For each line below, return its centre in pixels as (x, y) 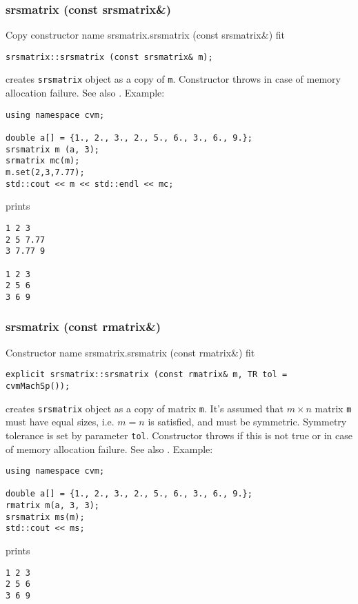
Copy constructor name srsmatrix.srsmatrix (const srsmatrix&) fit (146, 35)
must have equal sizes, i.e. (60, 422)
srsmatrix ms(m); (45, 517)
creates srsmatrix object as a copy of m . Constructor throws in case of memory (173, 79)
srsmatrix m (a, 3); (53, 149)
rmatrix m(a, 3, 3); (53, 506)
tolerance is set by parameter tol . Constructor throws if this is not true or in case (179, 435)
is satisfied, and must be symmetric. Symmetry (247, 422)
